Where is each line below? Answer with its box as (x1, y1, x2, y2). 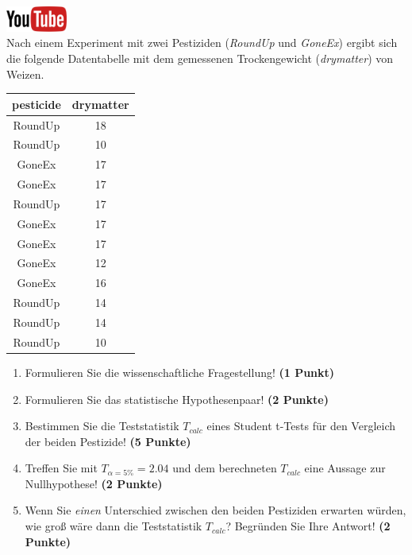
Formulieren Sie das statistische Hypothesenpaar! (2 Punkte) (25, 390, 329, 407)
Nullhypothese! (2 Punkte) (25, 475, 163, 491)
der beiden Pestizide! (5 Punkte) (25, 433, 191, 449)
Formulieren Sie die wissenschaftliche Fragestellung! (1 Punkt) (25, 363, 335, 380)
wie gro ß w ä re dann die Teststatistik (25, 518, 202, 534)
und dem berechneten (172, 460, 277, 476)
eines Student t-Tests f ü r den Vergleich (206, 417, 395, 434)
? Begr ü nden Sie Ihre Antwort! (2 (225, 518, 391, 534)
